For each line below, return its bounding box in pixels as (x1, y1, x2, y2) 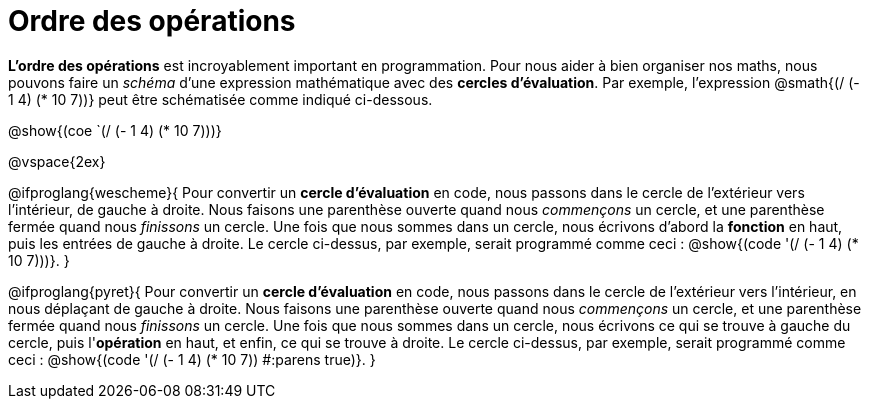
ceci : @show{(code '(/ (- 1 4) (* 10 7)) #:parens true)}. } (8, 350, 376, 368)
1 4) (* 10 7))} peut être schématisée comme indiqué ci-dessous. (8, 90, 433, 108)
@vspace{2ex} (8, 152, 106, 170)
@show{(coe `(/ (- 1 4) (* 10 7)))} (8, 121, 222, 139)
